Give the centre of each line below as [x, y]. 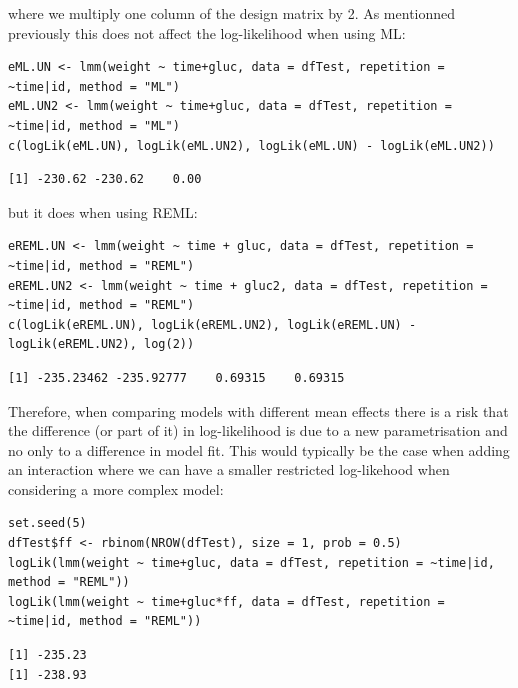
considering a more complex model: [116, 488]
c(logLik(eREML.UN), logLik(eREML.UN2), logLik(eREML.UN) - [212, 324]
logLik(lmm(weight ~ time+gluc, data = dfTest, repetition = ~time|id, [251, 562]
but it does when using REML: [103, 211]
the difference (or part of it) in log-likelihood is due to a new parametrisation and [258, 430]
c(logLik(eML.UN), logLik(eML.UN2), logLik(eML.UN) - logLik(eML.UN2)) [251, 145]
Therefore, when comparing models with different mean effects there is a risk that [258, 410]
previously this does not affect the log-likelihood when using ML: [207, 32]
